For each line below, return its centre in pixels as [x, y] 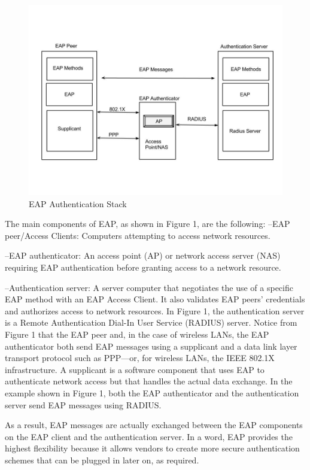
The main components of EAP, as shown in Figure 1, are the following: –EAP [148, 224]
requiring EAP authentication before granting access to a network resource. [143, 267]
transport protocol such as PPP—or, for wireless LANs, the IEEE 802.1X [140, 358]
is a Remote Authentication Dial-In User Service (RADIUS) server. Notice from [151, 322]
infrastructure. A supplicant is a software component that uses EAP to [135, 369]
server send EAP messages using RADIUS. [83, 404]
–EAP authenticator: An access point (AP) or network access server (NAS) [143, 255]
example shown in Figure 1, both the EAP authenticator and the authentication [152, 392]
